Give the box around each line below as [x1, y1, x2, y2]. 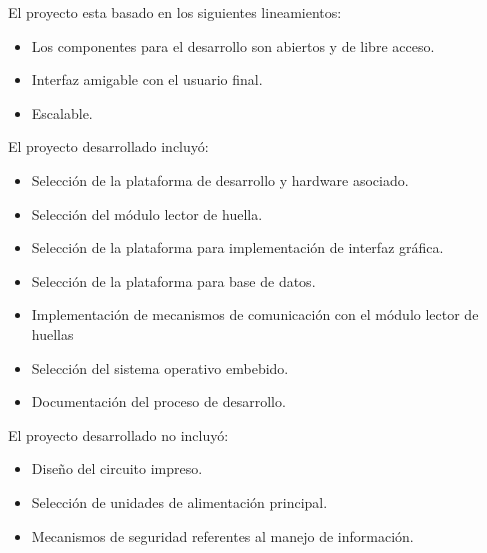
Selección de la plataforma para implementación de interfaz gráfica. [31, 237, 444, 258]
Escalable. [31, 102, 93, 123]
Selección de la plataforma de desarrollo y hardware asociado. [31, 169, 409, 190]
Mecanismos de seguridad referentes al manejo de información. [31, 525, 414, 546]
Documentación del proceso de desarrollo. [31, 391, 286, 412]
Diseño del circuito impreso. [31, 458, 203, 479]
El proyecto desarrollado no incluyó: [8, 424, 229, 445]
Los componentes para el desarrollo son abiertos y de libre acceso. [31, 35, 435, 56]
